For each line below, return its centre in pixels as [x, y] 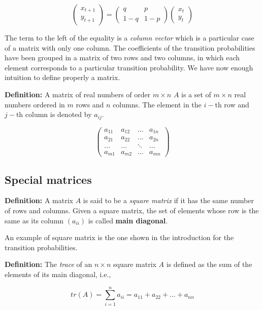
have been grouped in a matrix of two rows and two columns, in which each [122, 57]
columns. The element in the [157, 104]
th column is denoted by [54, 114]
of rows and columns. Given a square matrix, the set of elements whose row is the [132, 210]
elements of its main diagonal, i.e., [58, 274]
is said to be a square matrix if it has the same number [168, 200]
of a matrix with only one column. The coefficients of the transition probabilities [130, 47]
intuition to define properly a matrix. [62, 77]
